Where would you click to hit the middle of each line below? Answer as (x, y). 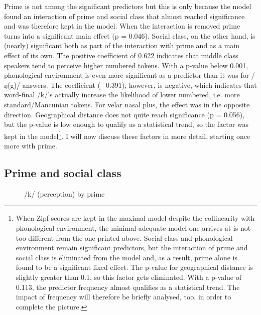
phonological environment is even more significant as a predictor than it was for (127, 75)
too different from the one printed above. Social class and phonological (124, 238)
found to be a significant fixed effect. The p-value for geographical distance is (134, 267)
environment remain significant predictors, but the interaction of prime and (132, 248)
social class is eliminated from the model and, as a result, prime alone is (127, 257)
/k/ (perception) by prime (64, 193)
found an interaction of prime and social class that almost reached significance (124, 16)
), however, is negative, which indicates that (189, 85)
